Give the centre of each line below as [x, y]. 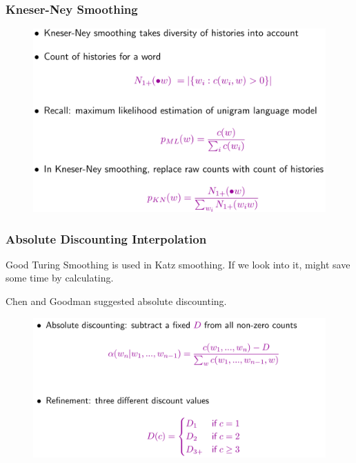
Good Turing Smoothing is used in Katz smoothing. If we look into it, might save [178, 264]
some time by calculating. [60, 278]
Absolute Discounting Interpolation [106, 238]
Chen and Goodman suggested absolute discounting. [116, 301]
